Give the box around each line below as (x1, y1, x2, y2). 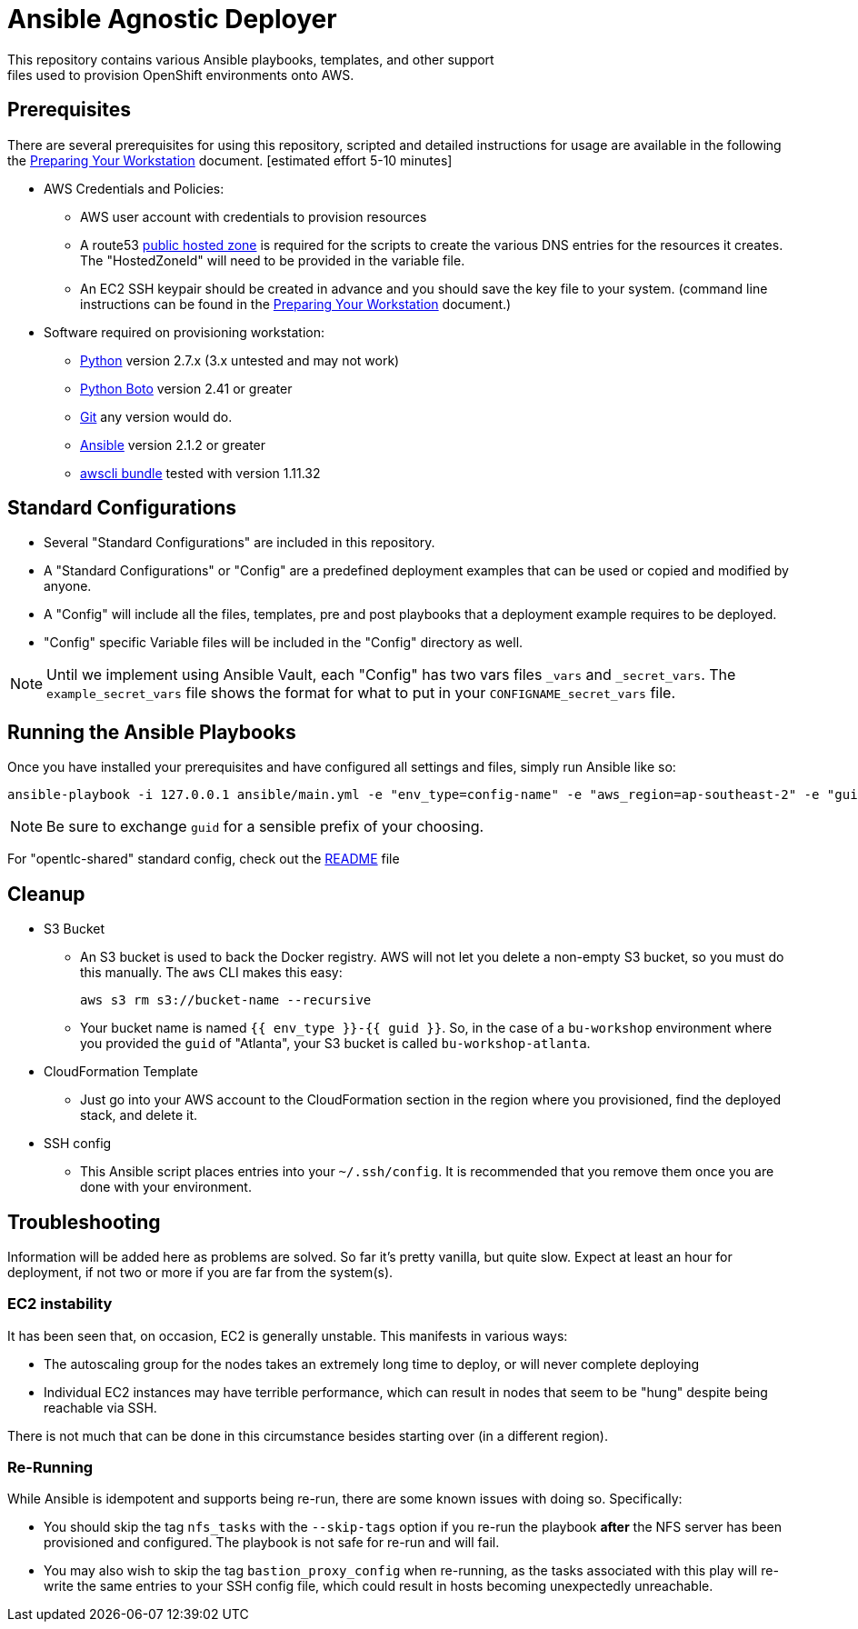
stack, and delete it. (80, 1107, 198, 1124)
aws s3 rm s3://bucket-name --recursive (80, 993, 372, 1008)
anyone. (44, 578, 92, 595)
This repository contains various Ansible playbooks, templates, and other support (7, 51, 494, 67)
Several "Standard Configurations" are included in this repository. (44, 535, 435, 551)
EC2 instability (7, 1294, 113, 1314)
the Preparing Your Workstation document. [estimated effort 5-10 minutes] (7, 152, 453, 168)
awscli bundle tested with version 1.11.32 (80, 465, 321, 481)
